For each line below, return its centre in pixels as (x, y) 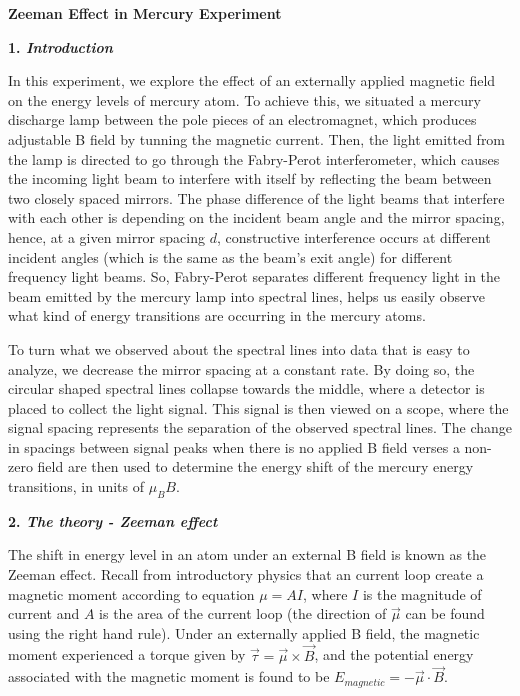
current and (44, 613)
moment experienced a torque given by (127, 654)
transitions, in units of (76, 486)
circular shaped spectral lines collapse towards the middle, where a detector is (246, 388)
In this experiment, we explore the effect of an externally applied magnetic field (252, 80)
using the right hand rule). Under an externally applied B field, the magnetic (244, 632)
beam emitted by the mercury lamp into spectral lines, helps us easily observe (246, 295)
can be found (445, 613)
